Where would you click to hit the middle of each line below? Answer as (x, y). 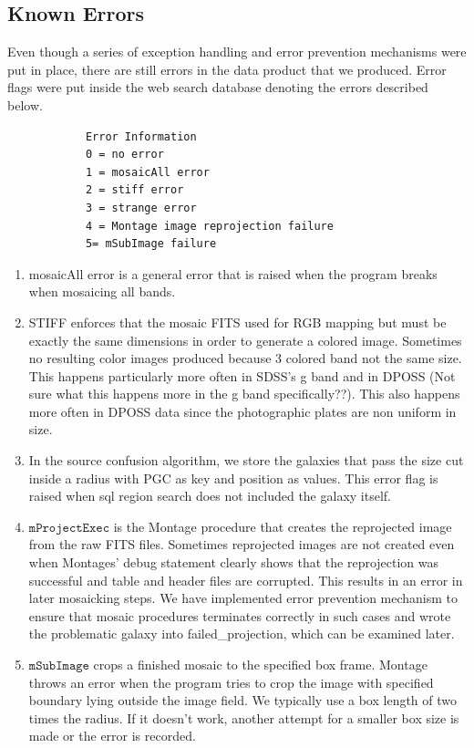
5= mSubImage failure (151, 244)
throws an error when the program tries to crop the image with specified (231, 682)
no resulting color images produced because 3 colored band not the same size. (245, 358)
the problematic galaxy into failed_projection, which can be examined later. (242, 634)
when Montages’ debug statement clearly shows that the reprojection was (234, 562)
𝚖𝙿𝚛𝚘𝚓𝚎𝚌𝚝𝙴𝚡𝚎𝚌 (69, 528)
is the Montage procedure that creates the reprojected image (283, 526)
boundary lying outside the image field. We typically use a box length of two (243, 700)
